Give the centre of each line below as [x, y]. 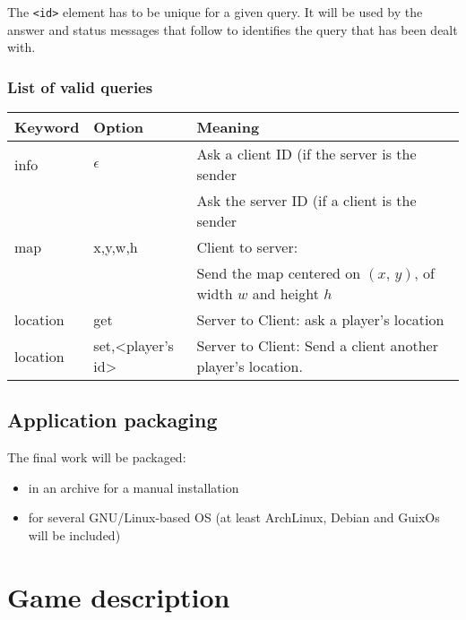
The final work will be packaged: [97, 457]
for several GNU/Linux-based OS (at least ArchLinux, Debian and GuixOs [234, 517]
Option [119, 127]
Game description [119, 596]
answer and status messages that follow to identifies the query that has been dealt [233, 29]
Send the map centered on [279, 273]
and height [285, 294]
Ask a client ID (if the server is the [306, 154]
